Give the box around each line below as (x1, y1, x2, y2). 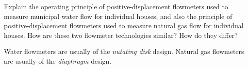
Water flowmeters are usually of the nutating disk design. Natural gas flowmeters (4, 46, 244, 56)
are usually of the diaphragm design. (4, 55, 112, 66)
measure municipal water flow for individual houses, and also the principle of (4, 11, 232, 21)
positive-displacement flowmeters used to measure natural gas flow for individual (4, 20, 244, 31)
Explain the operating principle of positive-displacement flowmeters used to (4, 1, 228, 11)
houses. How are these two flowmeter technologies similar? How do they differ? (4, 30, 238, 40)
